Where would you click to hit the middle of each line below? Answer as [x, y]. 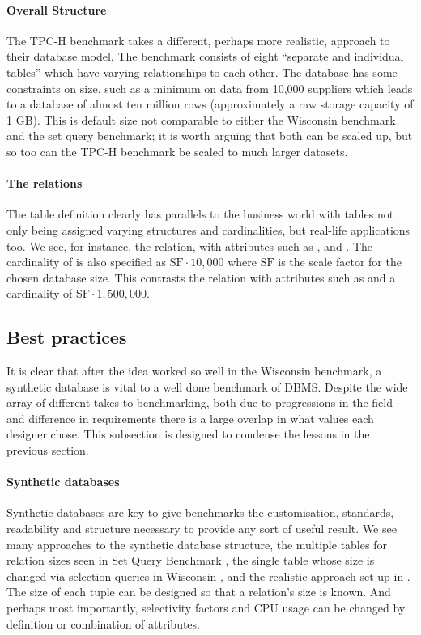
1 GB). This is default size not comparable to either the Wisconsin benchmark [201, 119]
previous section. [48, 450]
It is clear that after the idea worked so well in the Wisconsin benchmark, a [194, 371]
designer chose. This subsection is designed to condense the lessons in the [188, 434]
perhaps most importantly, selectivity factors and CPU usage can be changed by [206, 608]
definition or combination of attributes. [103, 623]
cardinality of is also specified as [87, 262]
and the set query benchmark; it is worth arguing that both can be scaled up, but [210, 135]
